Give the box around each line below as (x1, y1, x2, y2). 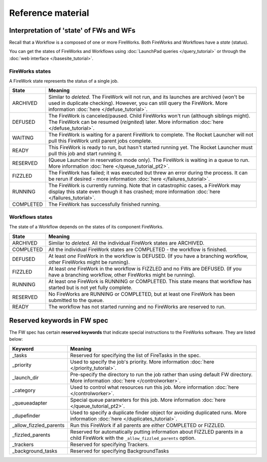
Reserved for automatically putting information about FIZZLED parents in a (70, 428, 243, 435)
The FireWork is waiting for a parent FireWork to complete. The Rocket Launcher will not (48, 131, 254, 138)
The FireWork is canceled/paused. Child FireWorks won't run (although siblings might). (48, 112, 251, 119)
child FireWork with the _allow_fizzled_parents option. (70, 434, 196, 441)
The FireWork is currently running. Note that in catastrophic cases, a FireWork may (48, 182, 241, 189)
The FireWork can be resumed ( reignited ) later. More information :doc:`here (48, 119, 224, 126)
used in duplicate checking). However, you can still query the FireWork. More (48, 100, 227, 106)
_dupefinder (12, 412, 41, 419)
